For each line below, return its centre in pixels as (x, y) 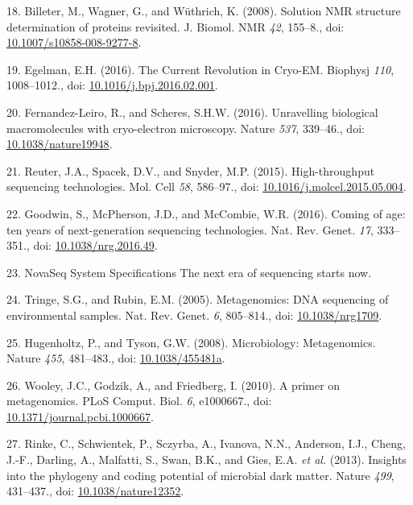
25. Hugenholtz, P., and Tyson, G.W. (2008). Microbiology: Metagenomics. (191, 342)
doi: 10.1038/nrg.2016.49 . (95, 245)
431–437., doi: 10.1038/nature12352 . (95, 491)
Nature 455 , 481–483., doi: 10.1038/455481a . (116, 358)
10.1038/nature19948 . (60, 144)
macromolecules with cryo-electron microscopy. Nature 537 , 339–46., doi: (186, 128)
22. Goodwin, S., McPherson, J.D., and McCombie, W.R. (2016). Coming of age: (206, 213)
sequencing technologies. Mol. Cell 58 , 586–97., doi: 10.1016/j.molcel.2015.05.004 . (206, 186)
